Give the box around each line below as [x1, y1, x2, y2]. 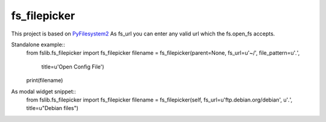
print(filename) [26, 77, 63, 84]
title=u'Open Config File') [41, 63, 104, 70]
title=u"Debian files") [26, 105, 78, 112]
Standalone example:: [11, 41, 66, 48]
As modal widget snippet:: [11, 88, 77, 95]
